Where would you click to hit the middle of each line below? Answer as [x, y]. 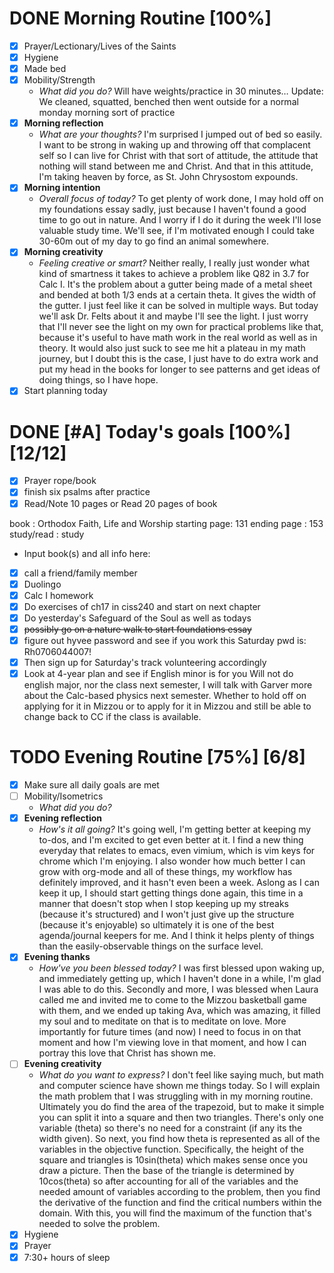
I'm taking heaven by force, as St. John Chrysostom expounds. [168, 177]
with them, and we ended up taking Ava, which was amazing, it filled [179, 1011]
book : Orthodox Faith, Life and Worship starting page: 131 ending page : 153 [166, 523]
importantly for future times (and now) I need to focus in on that [170, 1032]
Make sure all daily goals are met [91, 785]
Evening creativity [62, 1064]
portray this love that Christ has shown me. [127, 1053]
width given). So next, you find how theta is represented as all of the [179, 1139]
